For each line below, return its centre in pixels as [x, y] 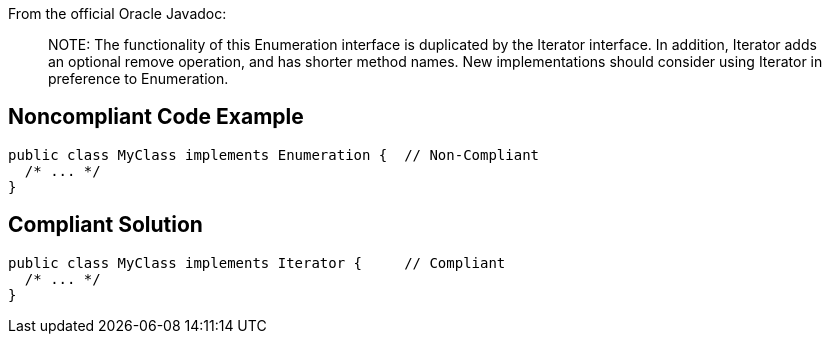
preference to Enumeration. [138, 78]
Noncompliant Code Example [156, 117]
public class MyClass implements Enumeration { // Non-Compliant [274, 154]
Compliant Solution [105, 225]
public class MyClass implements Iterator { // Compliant [257, 262]
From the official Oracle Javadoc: [117, 13]
